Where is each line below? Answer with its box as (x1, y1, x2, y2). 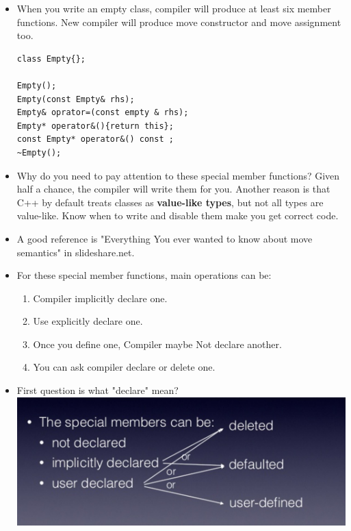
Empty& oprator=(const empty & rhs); (16, 108, 189, 118)
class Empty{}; (16, 53, 86, 64)
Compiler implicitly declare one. (33, 291, 168, 305)
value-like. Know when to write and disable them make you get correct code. (16, 208, 339, 223)
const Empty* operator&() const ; (16, 134, 174, 145)
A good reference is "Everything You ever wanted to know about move (16, 231, 313, 245)
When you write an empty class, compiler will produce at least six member (16, 1, 331, 15)
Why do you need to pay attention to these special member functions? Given (16, 168, 340, 182)
